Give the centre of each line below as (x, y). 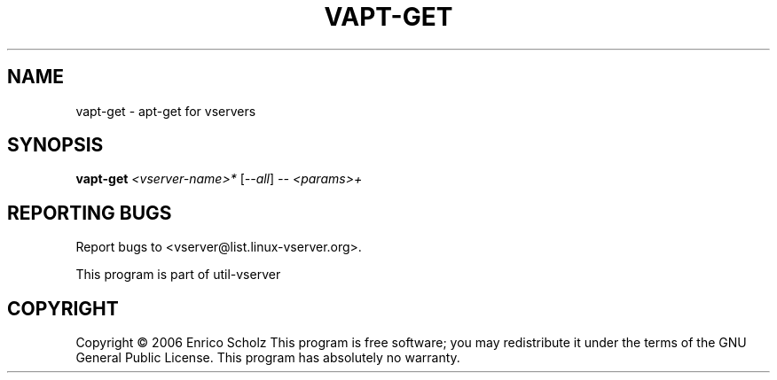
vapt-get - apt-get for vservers (166, 111)
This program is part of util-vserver (178, 275)
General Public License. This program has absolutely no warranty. (268, 358)
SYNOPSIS (55, 145)
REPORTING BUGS (90, 213)
